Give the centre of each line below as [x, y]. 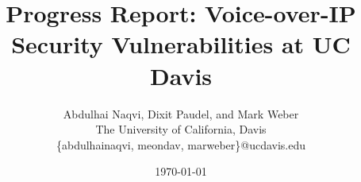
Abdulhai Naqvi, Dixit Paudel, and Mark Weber [181, 113]
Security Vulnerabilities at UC [181, 44]
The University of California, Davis [181, 129]
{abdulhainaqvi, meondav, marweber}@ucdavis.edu [181, 144]
